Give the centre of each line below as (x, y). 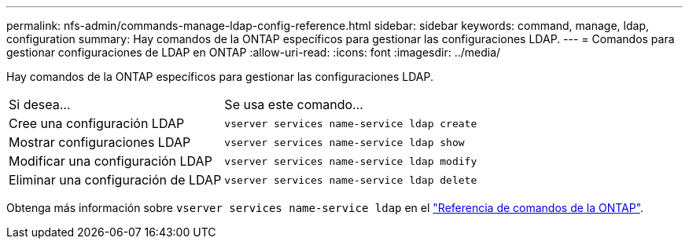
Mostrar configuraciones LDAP (100, 142)
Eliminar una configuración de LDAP (115, 180)
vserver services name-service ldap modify (351, 161)
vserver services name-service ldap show (344, 142)
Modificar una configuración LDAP (111, 161)
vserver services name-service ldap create (351, 123)
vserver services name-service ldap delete (351, 180)
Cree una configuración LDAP (97, 123)
